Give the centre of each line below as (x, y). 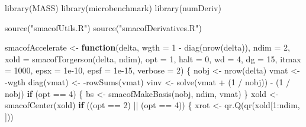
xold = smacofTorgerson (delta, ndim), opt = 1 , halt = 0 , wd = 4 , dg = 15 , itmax (153, 59)
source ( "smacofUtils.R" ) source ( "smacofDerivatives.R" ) (103, 27)
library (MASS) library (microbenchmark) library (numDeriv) (113, 8)
